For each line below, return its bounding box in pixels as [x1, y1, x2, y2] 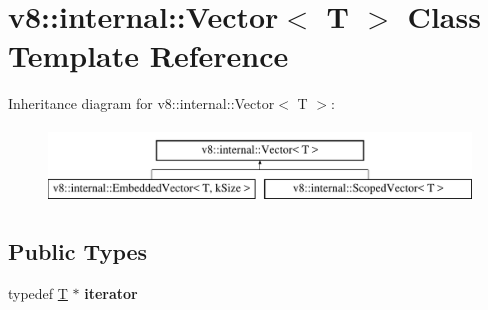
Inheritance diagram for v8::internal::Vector [8, 93, 275, 114]
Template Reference [8, 35, 289, 76]
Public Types [8, 236, 148, 267]
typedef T [8, 283, 68, 304]
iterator [84, 283, 138, 304]
